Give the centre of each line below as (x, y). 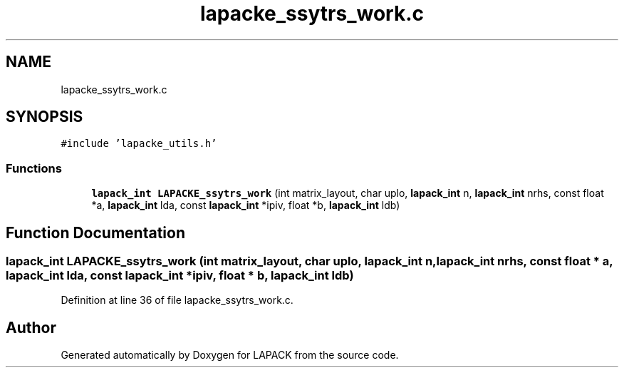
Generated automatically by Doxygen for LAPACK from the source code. (230, 355)
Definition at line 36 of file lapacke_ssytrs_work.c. (177, 300)
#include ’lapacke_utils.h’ (139, 144)
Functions (34, 168)
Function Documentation (95, 233)
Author (31, 327)
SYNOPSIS (45, 117)
